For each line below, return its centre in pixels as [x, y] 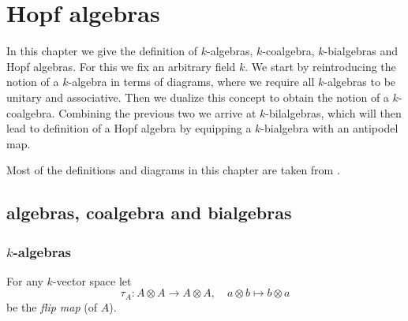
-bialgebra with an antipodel [329, 128]
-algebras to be [360, 82]
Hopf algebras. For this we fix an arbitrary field [121, 66]
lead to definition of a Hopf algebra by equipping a [129, 128]
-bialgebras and [361, 51]
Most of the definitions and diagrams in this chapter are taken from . [173, 170]
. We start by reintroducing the [320, 66]
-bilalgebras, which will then [333, 112]
